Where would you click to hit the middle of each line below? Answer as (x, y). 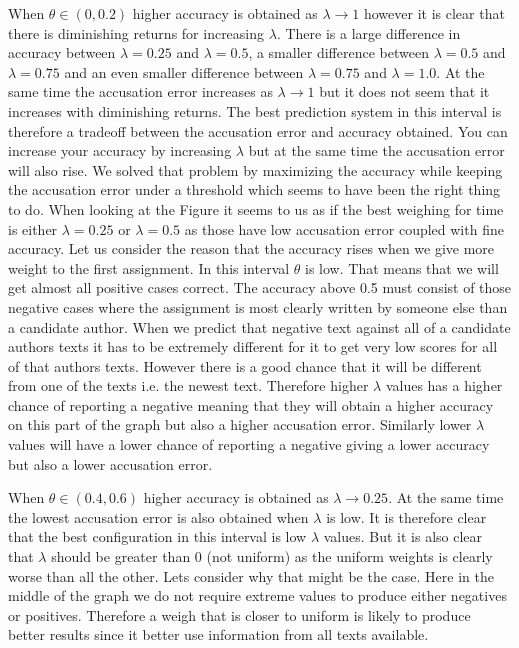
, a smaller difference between (338, 52)
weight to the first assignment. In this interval (149, 267)
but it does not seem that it (404, 91)
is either (33, 228)
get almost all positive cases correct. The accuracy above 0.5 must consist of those (260, 287)
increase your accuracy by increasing (120, 150)
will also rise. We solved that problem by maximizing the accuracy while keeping (255, 169)
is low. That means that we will (402, 267)
